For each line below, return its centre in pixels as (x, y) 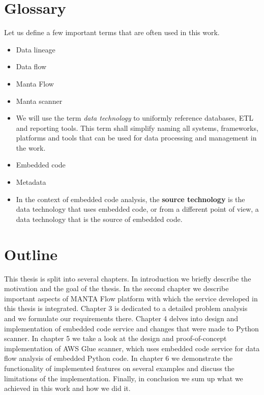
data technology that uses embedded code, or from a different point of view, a (137, 209)
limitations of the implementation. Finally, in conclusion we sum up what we (124, 378)
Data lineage (36, 49)
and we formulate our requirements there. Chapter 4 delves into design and (121, 318)
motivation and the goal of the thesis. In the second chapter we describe (116, 288)
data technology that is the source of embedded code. (99, 219)
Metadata (31, 182)
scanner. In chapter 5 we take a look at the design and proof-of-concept (115, 338)
